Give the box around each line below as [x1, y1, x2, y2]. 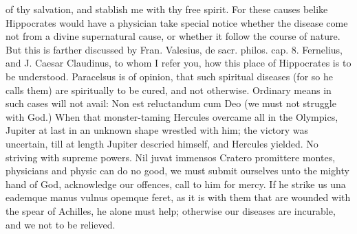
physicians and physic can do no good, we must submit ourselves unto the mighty [6, 163, 349, 178]
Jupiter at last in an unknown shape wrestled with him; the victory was [6, 123, 309, 137]
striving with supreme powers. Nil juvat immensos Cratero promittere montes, [6, 150, 336, 164]
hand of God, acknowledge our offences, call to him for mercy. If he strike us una [6, 176, 346, 191]
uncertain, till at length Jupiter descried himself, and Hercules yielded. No [6, 136, 318, 150]
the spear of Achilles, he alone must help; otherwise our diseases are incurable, [6, 203, 336, 218]
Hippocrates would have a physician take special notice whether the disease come [6, 15, 348, 30]
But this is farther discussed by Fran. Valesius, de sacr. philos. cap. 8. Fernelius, [6, 42, 343, 56]
